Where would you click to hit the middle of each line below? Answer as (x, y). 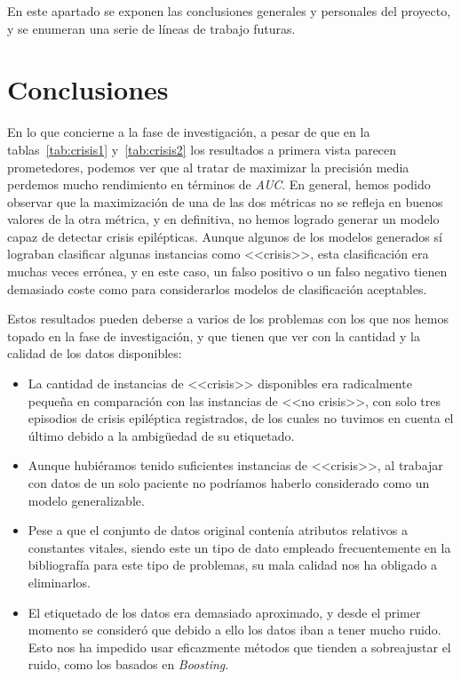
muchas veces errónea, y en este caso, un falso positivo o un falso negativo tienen (227, 272)
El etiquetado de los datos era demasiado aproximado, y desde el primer (224, 612)
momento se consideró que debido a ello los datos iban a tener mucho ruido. (234, 630)
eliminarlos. (59, 582)
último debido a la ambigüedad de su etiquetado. (161, 435)
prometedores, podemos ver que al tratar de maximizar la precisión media (208, 167)
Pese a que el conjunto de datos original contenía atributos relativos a (218, 530)
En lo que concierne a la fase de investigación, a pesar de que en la (189, 132)
